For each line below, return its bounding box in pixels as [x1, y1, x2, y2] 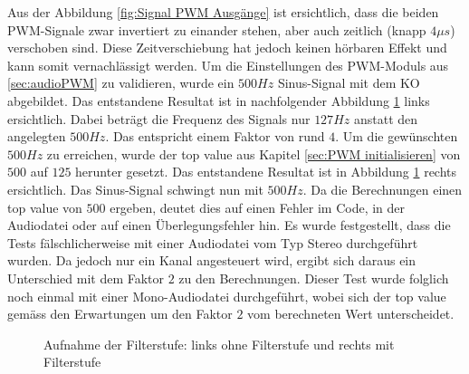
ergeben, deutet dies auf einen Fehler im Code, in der [110, 197, 406, 216]
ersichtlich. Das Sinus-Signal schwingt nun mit [7, 179, 263, 198]
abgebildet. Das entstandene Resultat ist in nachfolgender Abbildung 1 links [7, 91, 430, 110]
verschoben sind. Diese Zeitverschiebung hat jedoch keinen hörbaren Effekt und [7, 38, 447, 57]
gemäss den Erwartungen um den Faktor [7, 304, 233, 323]
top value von [7, 197, 82, 216]
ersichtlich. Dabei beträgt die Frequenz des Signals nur [7, 109, 311, 128]
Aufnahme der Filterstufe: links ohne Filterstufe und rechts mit [43, 334, 395, 353]
